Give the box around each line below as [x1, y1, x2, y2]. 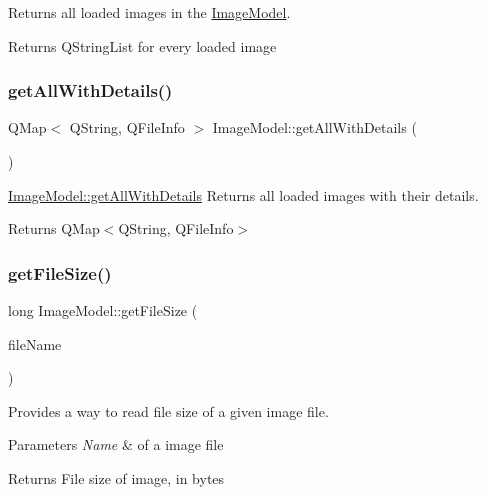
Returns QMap [8, 218, 100, 239]
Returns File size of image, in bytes [8, 467, 225, 488]
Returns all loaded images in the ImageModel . [8, 2, 291, 22]
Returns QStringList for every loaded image [8, 35, 277, 56]
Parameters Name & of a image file [8, 434, 224, 455]
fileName [8, 333, 62, 354]
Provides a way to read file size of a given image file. [8, 400, 329, 421]
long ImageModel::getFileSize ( [8, 300, 198, 320]
